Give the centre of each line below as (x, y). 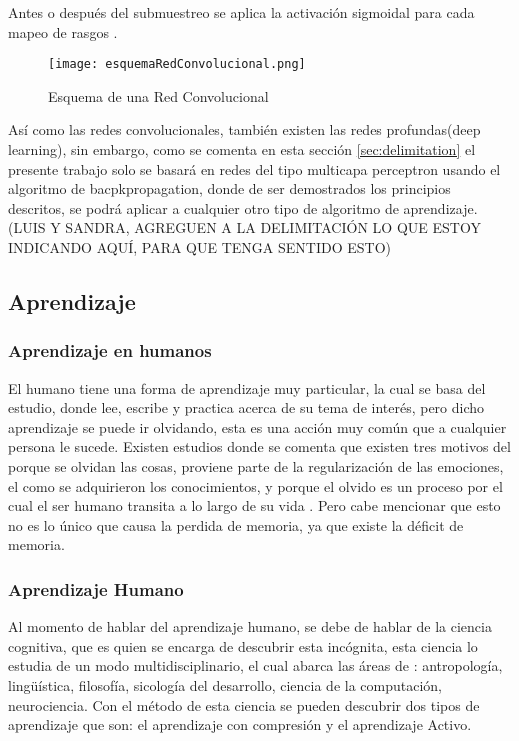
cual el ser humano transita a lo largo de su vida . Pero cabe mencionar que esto (254, 505)
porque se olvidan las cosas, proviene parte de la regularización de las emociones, (256, 465)
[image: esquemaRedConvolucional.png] (177, 64)
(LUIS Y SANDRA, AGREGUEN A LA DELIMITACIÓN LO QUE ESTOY (244, 227)
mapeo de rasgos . (63, 31)
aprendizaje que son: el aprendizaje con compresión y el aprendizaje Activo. (240, 724)
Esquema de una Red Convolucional (158, 95)
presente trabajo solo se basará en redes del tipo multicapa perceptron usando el (254, 168)
